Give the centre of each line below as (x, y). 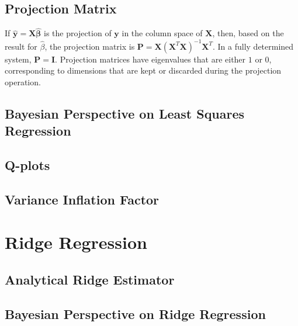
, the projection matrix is (90, 46)
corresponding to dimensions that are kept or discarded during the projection (143, 70)
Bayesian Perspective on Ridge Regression (135, 313)
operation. (23, 81)
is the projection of (78, 33)
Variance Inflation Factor (82, 199)
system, (18, 59)
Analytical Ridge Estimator (90, 279)
